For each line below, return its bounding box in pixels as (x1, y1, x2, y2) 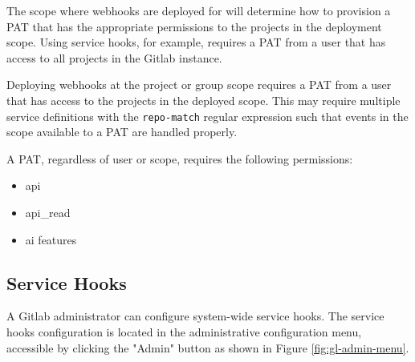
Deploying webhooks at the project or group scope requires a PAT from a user (6, 76, 392, 93)
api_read (25, 204, 71, 220)
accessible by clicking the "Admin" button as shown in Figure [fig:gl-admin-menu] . (6, 339, 409, 356)
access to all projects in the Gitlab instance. (6, 49, 222, 66)
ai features (25, 231, 77, 247)
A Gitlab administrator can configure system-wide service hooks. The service (6, 308, 384, 324)
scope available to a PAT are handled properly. (6, 123, 238, 140)
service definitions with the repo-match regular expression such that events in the (6, 107, 409, 124)
